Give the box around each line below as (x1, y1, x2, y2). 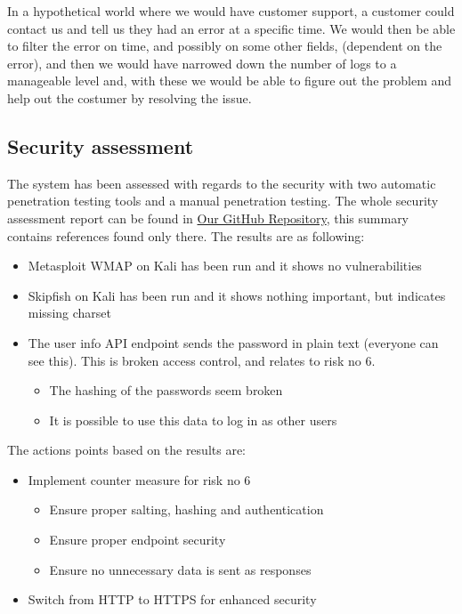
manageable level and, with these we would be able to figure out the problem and (7, 71, 452, 90)
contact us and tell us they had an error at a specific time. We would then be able (7, 19, 456, 37)
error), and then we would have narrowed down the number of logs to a (7, 53, 397, 72)
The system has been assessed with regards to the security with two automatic (7, 174, 436, 192)
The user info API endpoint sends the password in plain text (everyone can (28, 333, 439, 351)
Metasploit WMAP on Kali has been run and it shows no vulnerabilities (28, 256, 422, 275)
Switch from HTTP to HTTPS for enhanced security (28, 590, 317, 609)
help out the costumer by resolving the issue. (7, 88, 252, 107)
